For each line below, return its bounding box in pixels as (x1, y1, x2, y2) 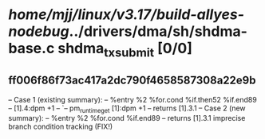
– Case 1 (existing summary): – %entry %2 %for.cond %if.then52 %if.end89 (8, 95, 257, 104)
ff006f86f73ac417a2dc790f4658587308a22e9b (8, 74, 256, 87)
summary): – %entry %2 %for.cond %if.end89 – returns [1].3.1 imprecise (8, 114, 246, 123)
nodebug (8, 22, 69, 41)
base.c (8, 40, 55, 57)
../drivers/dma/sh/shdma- (69, 22, 247, 41)
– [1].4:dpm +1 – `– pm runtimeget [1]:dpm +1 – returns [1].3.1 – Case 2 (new (8, 103, 246, 114)
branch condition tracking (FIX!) (8, 122, 113, 132)
